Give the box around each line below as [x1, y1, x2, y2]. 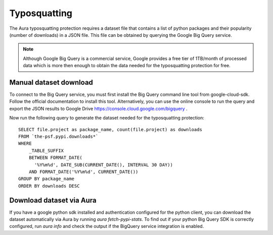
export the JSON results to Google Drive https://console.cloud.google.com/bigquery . [9, 105, 188, 111]
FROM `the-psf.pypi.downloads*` [18, 134, 99, 139]
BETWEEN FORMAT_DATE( [28, 155, 83, 161]
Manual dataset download [9, 78, 94, 87]
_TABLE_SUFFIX [28, 148, 64, 153]
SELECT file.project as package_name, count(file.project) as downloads [18, 127, 202, 132]
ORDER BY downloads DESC [18, 183, 80, 189]
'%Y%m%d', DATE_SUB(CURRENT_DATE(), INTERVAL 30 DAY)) [34, 162, 173, 167]
